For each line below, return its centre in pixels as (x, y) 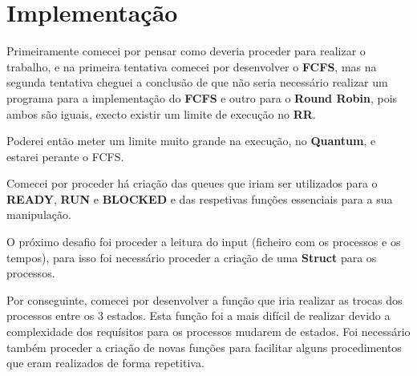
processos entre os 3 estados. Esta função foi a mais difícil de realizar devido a (198, 315)
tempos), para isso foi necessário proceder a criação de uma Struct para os (192, 257)
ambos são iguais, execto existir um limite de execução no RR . (161, 113)
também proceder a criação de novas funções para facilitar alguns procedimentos (204, 347)
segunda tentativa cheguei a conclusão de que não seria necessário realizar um (197, 82)
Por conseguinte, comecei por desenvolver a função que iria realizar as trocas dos (204, 299)
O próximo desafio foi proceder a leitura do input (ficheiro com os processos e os (204, 242)
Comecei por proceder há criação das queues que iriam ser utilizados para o (192, 183)
